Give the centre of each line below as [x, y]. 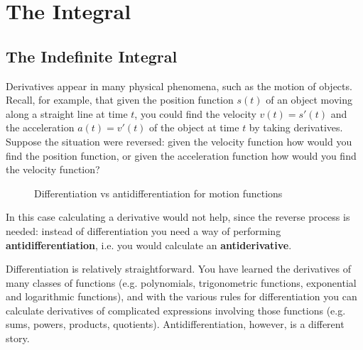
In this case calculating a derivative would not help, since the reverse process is [178, 217]
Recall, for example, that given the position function [120, 100]
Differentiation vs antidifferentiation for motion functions [158, 193]
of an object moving [309, 100]
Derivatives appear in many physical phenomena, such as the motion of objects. [179, 86]
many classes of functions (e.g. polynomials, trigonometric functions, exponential [181, 282]
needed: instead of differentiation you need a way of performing [143, 230]
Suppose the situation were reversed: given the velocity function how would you [179, 141]
